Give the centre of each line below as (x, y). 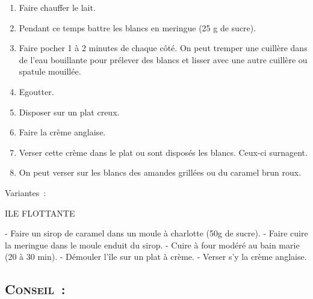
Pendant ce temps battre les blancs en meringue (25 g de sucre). (138, 27)
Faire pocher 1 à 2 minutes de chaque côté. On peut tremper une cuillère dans (163, 48)
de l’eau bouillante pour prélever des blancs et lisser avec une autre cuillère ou (163, 59)
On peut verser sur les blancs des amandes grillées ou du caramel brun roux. (160, 172)
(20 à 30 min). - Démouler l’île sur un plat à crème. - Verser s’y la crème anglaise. (156, 257)
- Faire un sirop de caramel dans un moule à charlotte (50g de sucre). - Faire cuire (156, 233)
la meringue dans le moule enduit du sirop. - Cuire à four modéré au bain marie (152, 245)
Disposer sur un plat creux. (69, 112)
